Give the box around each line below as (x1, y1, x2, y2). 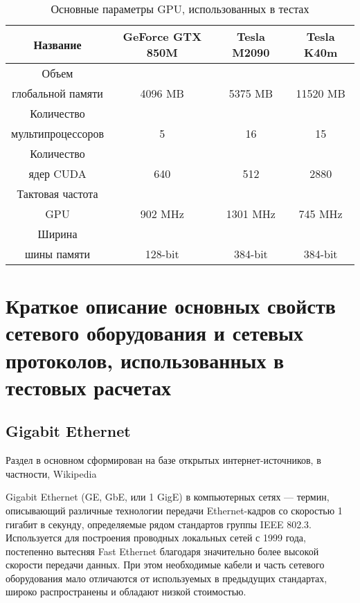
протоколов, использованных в (6, 345, 285, 374)
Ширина (37, 226, 78, 242)
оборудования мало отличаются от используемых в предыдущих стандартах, (6, 570, 327, 585)
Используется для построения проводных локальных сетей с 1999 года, (6, 530, 306, 545)
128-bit (145, 246, 179, 262)
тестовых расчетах (6, 372, 172, 401)
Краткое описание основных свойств (6, 291, 336, 320)
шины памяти (24, 246, 91, 262)
